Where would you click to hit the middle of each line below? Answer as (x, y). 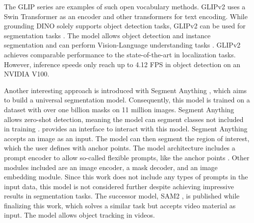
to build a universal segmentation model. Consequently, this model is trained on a (127, 100)
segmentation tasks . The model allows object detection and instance (107, 35)
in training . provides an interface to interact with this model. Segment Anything (126, 129)
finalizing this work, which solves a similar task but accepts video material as (120, 205)
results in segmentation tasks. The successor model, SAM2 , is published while (122, 196)
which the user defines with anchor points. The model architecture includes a (120, 148)
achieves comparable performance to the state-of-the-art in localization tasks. (120, 54)
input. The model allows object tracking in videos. (79, 215)
